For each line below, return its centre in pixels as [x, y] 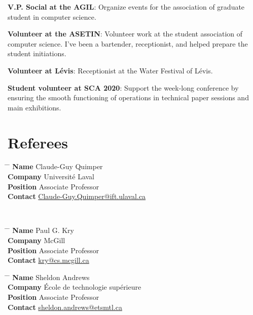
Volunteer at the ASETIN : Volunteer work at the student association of [125, 34]
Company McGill [37, 240]
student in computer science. [52, 16]
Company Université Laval [51, 176]
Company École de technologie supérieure [75, 287]
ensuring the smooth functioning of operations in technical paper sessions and [128, 97]
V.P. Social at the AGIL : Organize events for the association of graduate [126, 7]
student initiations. [37, 53]
